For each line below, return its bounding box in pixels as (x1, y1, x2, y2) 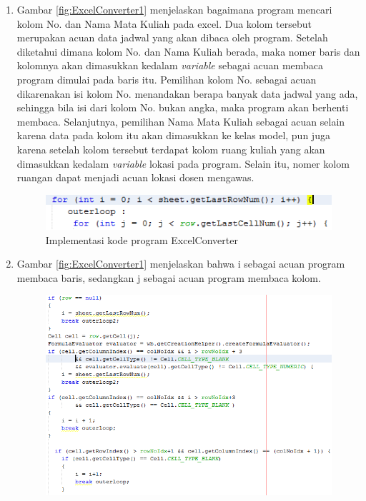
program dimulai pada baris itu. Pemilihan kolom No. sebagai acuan (16, 71, 317, 86)
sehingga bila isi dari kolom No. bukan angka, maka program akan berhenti (16, 100, 349, 115)
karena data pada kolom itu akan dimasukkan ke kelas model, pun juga (16, 128, 330, 143)
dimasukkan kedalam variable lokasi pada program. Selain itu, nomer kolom (16, 156, 350, 171)
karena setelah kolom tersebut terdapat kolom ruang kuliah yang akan (16, 141, 325, 156)
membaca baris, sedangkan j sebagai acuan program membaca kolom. (16, 270, 321, 285)
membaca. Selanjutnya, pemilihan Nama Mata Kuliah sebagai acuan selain (16, 113, 345, 128)
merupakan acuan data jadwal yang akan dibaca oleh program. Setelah (16, 30, 328, 45)
